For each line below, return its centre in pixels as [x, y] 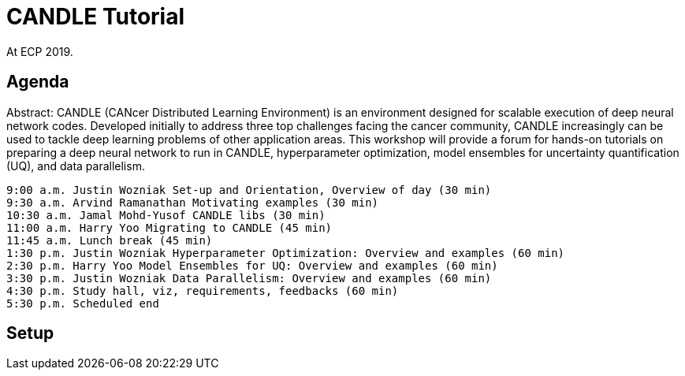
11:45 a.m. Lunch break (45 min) [110, 240]
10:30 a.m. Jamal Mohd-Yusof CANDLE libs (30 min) [166, 215]
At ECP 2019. [40, 51]
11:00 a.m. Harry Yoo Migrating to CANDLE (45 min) [169, 227]
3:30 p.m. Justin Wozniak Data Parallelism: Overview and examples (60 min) [249, 278]
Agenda [38, 82]
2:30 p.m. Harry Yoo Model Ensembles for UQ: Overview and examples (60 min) [252, 265]
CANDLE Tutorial [96, 17]
